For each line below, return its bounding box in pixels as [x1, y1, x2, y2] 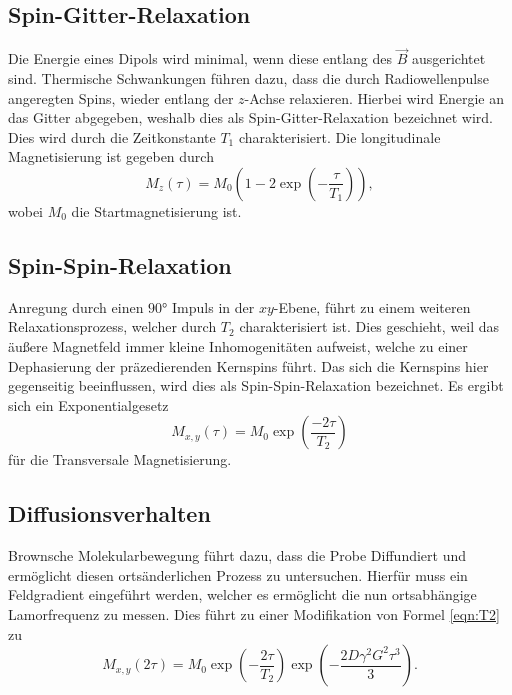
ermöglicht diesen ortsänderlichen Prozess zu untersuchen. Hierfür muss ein [8, 564, 468, 585]
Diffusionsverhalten [8, 498, 211, 529]
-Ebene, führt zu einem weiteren [273, 296, 471, 317]
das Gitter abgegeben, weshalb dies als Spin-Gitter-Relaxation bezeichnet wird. [8, 107, 493, 128]
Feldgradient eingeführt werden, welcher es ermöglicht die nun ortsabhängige [8, 584, 477, 605]
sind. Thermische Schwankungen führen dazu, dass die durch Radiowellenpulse [8, 68, 489, 89]
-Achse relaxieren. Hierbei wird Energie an [244, 87, 505, 108]
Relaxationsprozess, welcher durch [8, 316, 217, 337]
